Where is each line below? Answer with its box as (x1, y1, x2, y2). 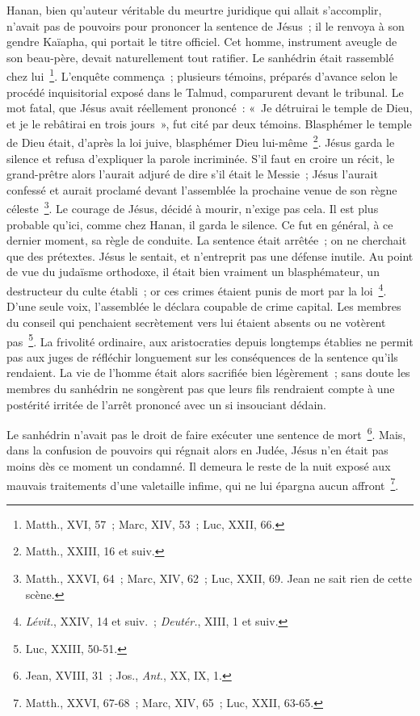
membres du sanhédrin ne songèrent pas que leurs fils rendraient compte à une (6, 379, 395, 396)
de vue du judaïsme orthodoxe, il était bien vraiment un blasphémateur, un (6, 263, 380, 280)
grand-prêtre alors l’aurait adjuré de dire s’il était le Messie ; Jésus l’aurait (6, 165, 378, 182)
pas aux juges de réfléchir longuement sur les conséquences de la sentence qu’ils (6, 348, 398, 365)
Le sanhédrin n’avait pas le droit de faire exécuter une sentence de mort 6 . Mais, (6, 424, 406, 442)
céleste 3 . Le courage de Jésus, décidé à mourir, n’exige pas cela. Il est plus (6, 198, 379, 217)
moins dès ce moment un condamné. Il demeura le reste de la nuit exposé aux (6, 457, 391, 474)
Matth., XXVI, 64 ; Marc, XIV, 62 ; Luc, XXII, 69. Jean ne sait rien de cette (25, 570, 412, 586)
